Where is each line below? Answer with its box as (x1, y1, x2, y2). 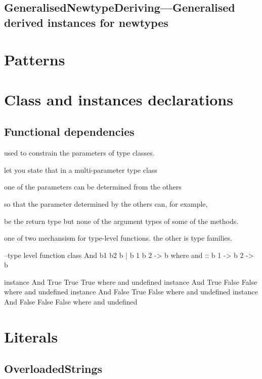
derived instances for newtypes (4, 14, 168, 30)
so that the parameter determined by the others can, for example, (4, 198, 208, 209)
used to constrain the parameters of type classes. (4, 147, 155, 158)
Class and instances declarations (4, 89, 233, 109)
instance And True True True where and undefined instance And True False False (4, 276, 257, 287)
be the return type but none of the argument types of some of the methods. (4, 215, 239, 226)
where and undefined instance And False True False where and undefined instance (4, 286, 258, 297)
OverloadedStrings (4, 361, 103, 376)
